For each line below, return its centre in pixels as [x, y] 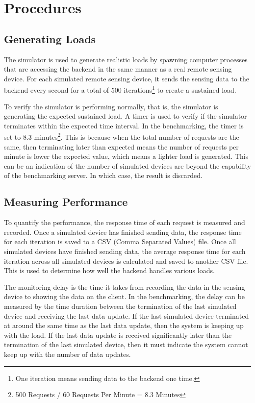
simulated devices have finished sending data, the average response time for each [125, 251]
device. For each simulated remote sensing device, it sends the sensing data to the [127, 78]
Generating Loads [50, 38]
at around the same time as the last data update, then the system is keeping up [124, 325]
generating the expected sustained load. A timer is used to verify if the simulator [126, 116]
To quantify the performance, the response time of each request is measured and [125, 222]
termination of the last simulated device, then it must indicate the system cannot [126, 344]
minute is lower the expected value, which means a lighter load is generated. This [126, 156]
